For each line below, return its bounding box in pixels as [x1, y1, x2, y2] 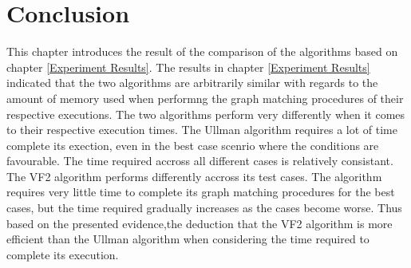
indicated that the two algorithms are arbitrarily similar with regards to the [6, 74, 378, 91]
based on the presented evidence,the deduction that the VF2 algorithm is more [6, 215, 393, 231]
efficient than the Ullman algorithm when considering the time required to [6, 231, 370, 247]
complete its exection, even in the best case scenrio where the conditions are [6, 136, 379, 153]
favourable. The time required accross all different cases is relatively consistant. [6, 152, 393, 169]
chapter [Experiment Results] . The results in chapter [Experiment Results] [6, 58, 370, 75]
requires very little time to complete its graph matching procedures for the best [6, 183, 395, 200]
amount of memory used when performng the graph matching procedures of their [6, 89, 404, 106]
